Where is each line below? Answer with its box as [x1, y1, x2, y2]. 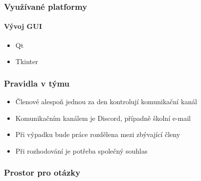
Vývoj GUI [4, 21, 42, 31]
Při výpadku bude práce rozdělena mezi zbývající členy [15, 129, 180, 139]
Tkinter [15, 56, 38, 67]
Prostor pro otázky [4, 166, 81, 179]
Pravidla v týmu [4, 77, 69, 89]
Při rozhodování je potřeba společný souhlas [15, 145, 148, 156]
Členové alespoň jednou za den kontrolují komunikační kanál [15, 96, 197, 107]
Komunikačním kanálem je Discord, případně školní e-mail [15, 113, 191, 123]
